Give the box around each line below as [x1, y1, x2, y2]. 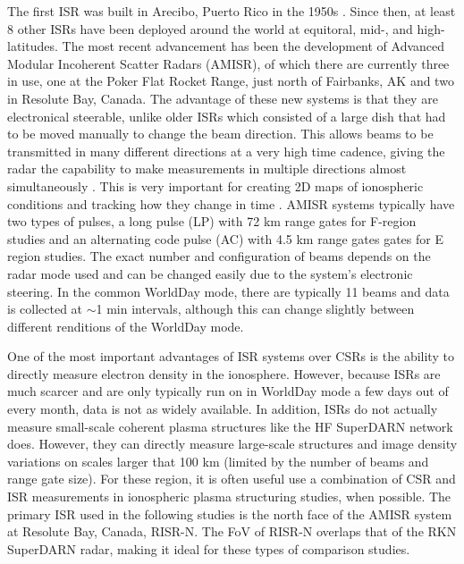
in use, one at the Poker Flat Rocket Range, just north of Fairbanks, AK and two [7, 72, 454, 90]
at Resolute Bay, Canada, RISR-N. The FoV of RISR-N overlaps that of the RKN [7, 522, 457, 541]
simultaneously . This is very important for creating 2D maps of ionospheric [7, 176, 424, 195]
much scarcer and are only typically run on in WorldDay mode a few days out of [7, 382, 449, 400]
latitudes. [7, 37, 58, 55]
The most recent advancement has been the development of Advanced [62, 37, 445, 55]
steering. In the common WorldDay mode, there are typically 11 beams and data [7, 282, 450, 300]
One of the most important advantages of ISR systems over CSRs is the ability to [7, 347, 454, 366]
